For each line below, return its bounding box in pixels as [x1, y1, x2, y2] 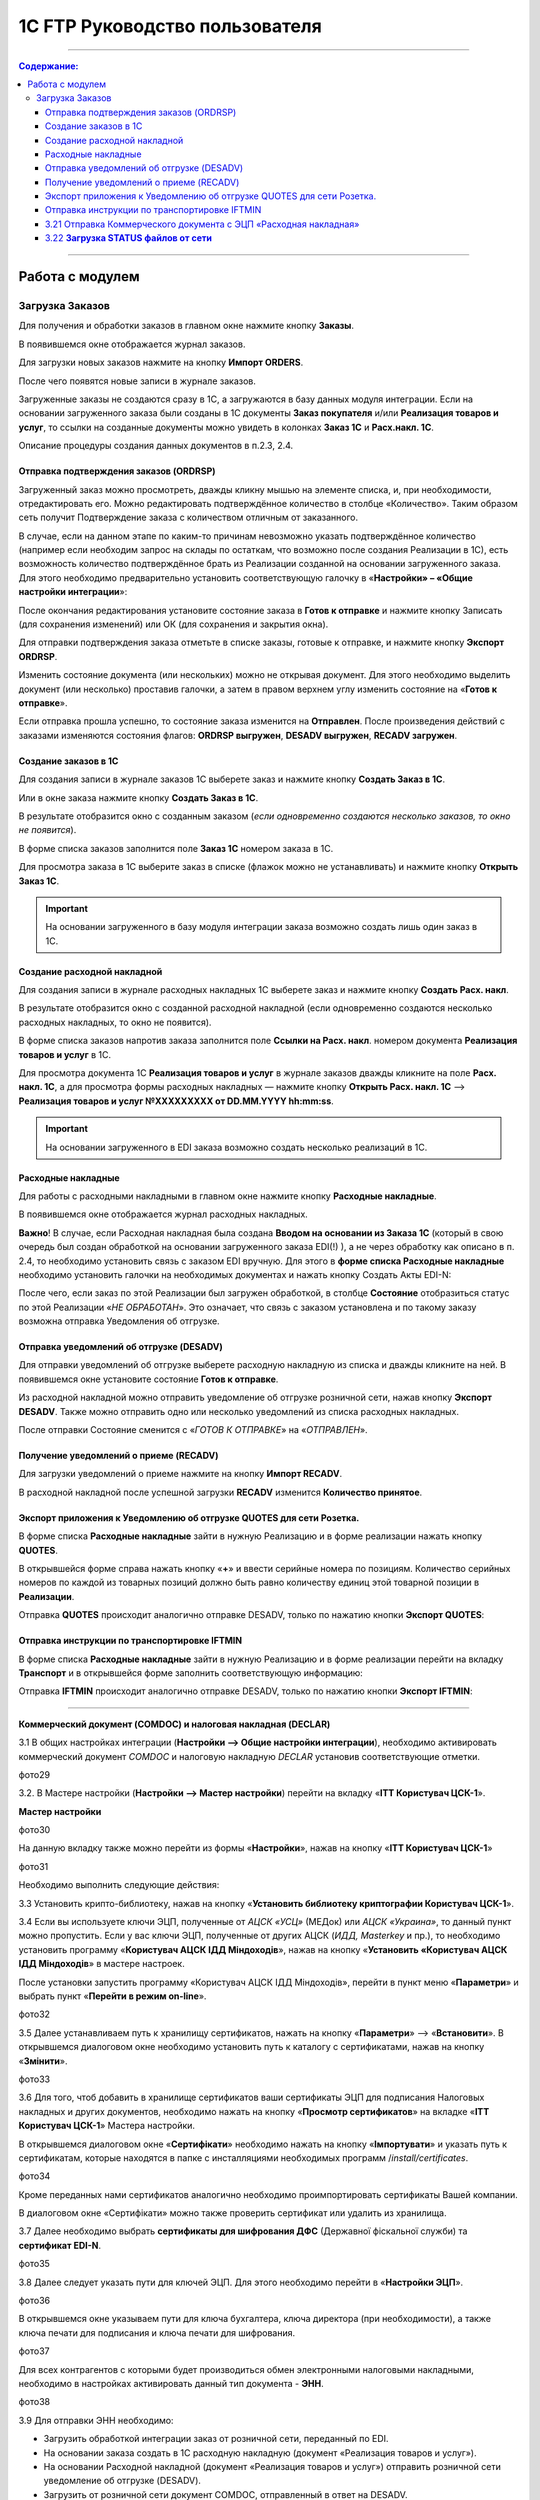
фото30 [18, 1824, 51, 1836]
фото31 [18, 1860, 49, 1872]
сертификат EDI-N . [18, 2239, 102, 2251]
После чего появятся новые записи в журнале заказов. [18, 375, 257, 387]
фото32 [18, 2008, 50, 2020]
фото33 [18, 2073, 50, 2085]
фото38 [18, 2396, 51, 2408]
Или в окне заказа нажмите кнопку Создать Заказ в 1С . [18, 791, 259, 804]
